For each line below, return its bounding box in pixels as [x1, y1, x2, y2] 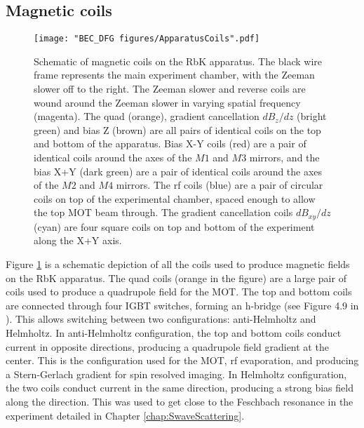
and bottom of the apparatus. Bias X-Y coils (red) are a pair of [34, 136, 306, 151]
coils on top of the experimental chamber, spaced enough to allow [34, 191, 316, 206]
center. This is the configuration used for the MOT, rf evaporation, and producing [6, 353, 359, 368]
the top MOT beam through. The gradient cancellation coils [34, 205, 293, 220]
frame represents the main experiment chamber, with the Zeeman [34, 67, 315, 82]
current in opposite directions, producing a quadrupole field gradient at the [6, 339, 329, 354]
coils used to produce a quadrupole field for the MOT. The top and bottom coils [6, 284, 352, 299]
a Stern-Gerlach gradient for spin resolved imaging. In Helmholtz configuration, [6, 366, 347, 381]
